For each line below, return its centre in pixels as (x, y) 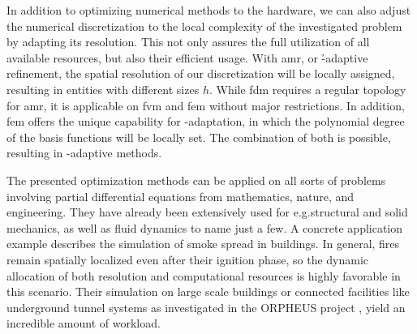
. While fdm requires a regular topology (307, 89)
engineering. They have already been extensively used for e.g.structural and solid (207, 212)
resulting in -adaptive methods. (84, 153)
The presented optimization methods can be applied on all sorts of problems (196, 180)
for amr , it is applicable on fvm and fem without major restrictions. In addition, (206, 105)
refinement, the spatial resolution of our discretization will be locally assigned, (201, 73)
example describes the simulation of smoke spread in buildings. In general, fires (203, 244)
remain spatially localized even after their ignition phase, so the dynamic (188, 259)
